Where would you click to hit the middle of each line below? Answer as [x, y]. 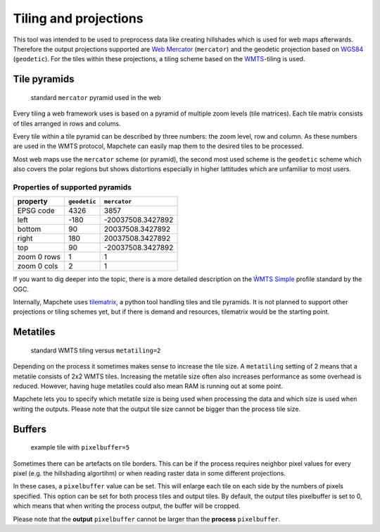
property [33, 202]
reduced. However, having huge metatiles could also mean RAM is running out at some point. [148, 386]
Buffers [30, 429]
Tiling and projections [78, 18]
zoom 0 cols [38, 266]
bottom [29, 229]
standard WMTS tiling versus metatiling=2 [96, 350]
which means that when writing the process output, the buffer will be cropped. [127, 506]
